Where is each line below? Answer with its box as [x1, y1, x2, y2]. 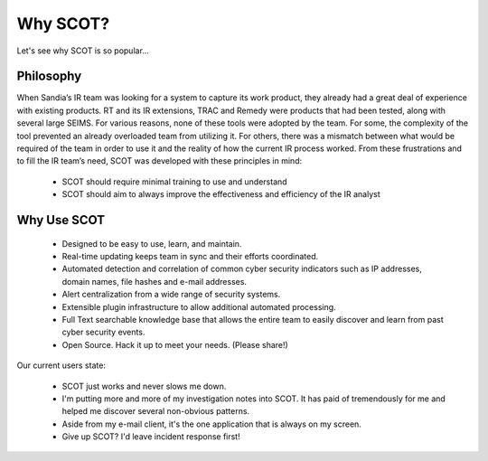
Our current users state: [16, 360, 106, 371]
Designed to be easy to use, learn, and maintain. [61, 238, 242, 249]
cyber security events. [61, 326, 145, 338]
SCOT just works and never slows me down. [61, 381, 227, 391]
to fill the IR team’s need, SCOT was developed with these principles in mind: [16, 155, 303, 166]
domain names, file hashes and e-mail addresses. [61, 276, 248, 287]
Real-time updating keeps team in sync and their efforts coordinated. [61, 250, 319, 261]
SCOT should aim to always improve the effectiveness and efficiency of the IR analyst [61, 189, 380, 200]
